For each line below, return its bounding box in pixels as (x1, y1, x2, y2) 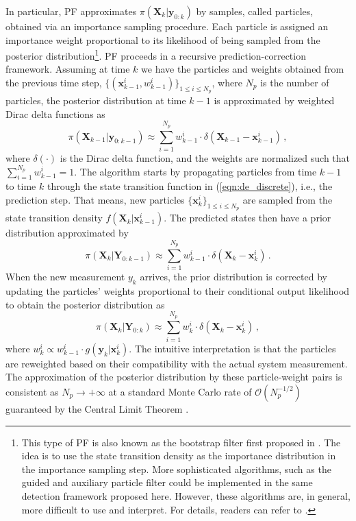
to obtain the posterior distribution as (5, 297, 165, 311)
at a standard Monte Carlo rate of (108, 384, 252, 398)
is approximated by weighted (214, 93, 335, 108)
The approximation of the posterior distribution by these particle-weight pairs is (5, 369, 342, 384)
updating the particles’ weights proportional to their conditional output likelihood (5, 284, 350, 298)
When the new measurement (5, 269, 125, 284)
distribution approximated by (5, 226, 129, 240)
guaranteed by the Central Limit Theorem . (5, 401, 189, 415)
